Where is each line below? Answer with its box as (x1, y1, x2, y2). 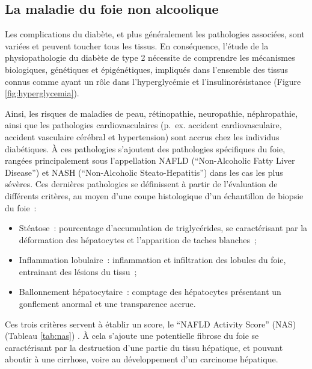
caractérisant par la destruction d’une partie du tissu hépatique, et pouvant (5, 341, 283, 353)
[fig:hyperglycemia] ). (5, 87, 79, 99)
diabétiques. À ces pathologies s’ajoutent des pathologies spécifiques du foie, (5, 142, 286, 155)
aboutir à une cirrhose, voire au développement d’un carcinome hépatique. (5, 353, 278, 365)
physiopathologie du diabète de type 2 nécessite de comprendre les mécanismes (5, 51, 295, 64)
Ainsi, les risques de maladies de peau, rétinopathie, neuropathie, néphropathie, (5, 107, 298, 119)
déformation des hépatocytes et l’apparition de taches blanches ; (19, 233, 257, 246)
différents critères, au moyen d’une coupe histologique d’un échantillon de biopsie (5, 189, 304, 202)
